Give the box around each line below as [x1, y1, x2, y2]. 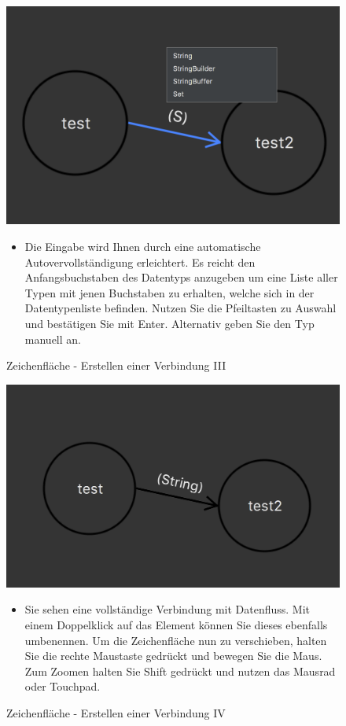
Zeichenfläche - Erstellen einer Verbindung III [6, 357, 226, 374]
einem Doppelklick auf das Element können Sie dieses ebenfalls [24, 616, 328, 632]
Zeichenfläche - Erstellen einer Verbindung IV [6, 704, 226, 720]
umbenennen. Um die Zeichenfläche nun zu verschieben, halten [24, 632, 327, 648]
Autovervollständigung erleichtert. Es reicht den [24, 253, 256, 270]
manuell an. [24, 330, 81, 347]
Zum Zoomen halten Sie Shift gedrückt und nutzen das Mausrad [24, 662, 336, 679]
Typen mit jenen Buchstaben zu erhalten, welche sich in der [24, 284, 315, 300]
